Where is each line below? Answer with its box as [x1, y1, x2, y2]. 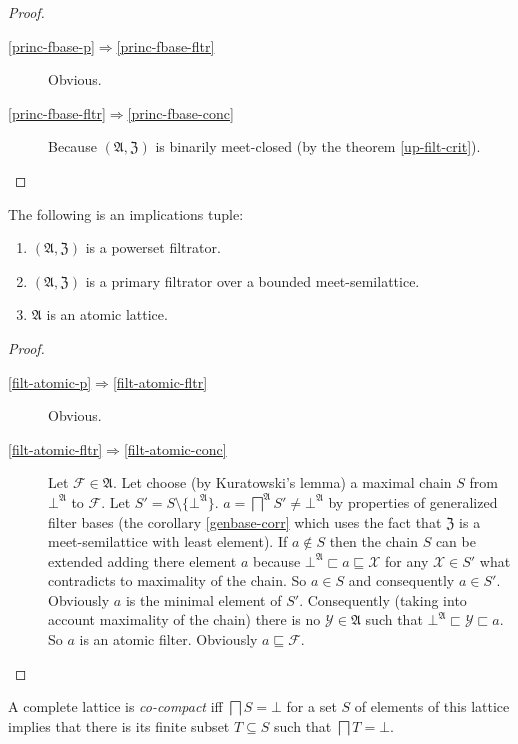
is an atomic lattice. [46, 304, 168, 325]
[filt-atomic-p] [8, 371, 92, 392]
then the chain [329, 531, 418, 552]
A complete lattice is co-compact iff [8, 696, 223, 717]
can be [435, 531, 476, 552]
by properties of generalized [328, 491, 498, 512]
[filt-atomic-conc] [123, 438, 227, 459]
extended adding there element [48, 550, 237, 571]
